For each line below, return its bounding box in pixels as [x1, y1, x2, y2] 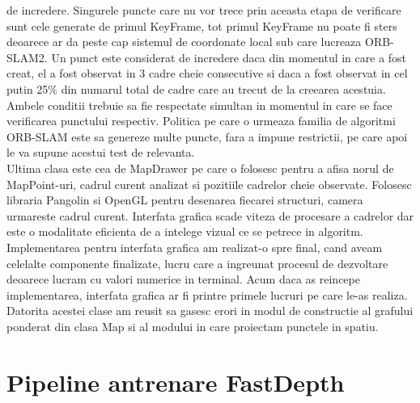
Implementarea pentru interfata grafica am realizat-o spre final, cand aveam [6, 238, 383, 255]
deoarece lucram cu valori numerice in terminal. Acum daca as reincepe [6, 271, 360, 288]
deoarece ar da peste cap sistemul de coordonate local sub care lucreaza [6, 33, 362, 50]
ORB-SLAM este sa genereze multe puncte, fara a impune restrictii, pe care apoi [6, 128, 408, 145]
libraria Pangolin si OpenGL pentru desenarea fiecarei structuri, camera [6, 191, 363, 208]
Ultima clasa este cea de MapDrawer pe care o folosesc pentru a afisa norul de [6, 159, 394, 176]
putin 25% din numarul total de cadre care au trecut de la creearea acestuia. [6, 80, 386, 97]
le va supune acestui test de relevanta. [6, 144, 195, 161]
